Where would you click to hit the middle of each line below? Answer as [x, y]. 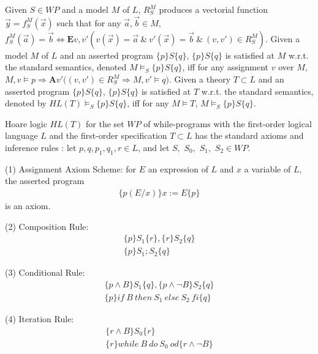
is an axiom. [28, 205]
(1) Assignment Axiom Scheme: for [71, 168]
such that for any [89, 22]
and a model [85, 9]
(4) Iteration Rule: [40, 318]
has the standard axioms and [249, 135]
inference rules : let [41, 147]
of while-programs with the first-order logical [228, 123]
